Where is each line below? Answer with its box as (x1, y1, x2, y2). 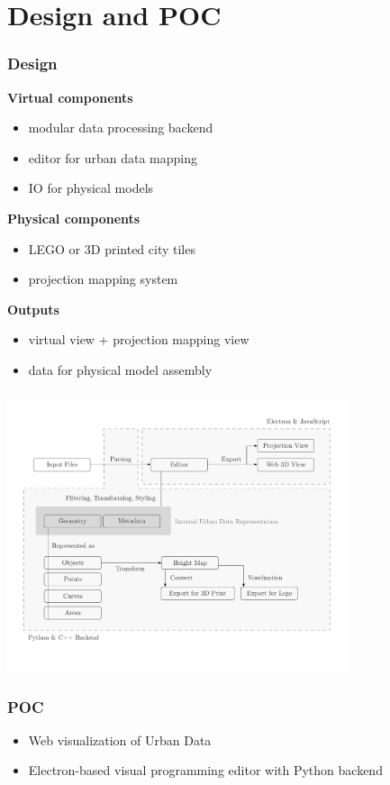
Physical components (7, 208, 141, 227)
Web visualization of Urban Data (28, 730, 212, 749)
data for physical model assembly (28, 360, 213, 379)
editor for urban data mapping (28, 148, 198, 167)
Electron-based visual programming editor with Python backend (28, 761, 383, 780)
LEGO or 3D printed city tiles (28, 239, 195, 258)
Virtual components (7, 87, 133, 106)
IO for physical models (28, 178, 154, 197)
